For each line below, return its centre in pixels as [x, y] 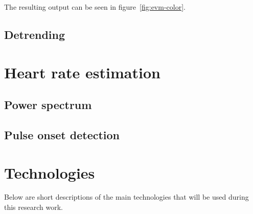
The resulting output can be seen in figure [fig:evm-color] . [95, 7]
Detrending [35, 34]
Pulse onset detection [62, 134]
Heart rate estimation [82, 72]
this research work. [33, 207]
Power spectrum [48, 105]
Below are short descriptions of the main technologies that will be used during [126, 197]
